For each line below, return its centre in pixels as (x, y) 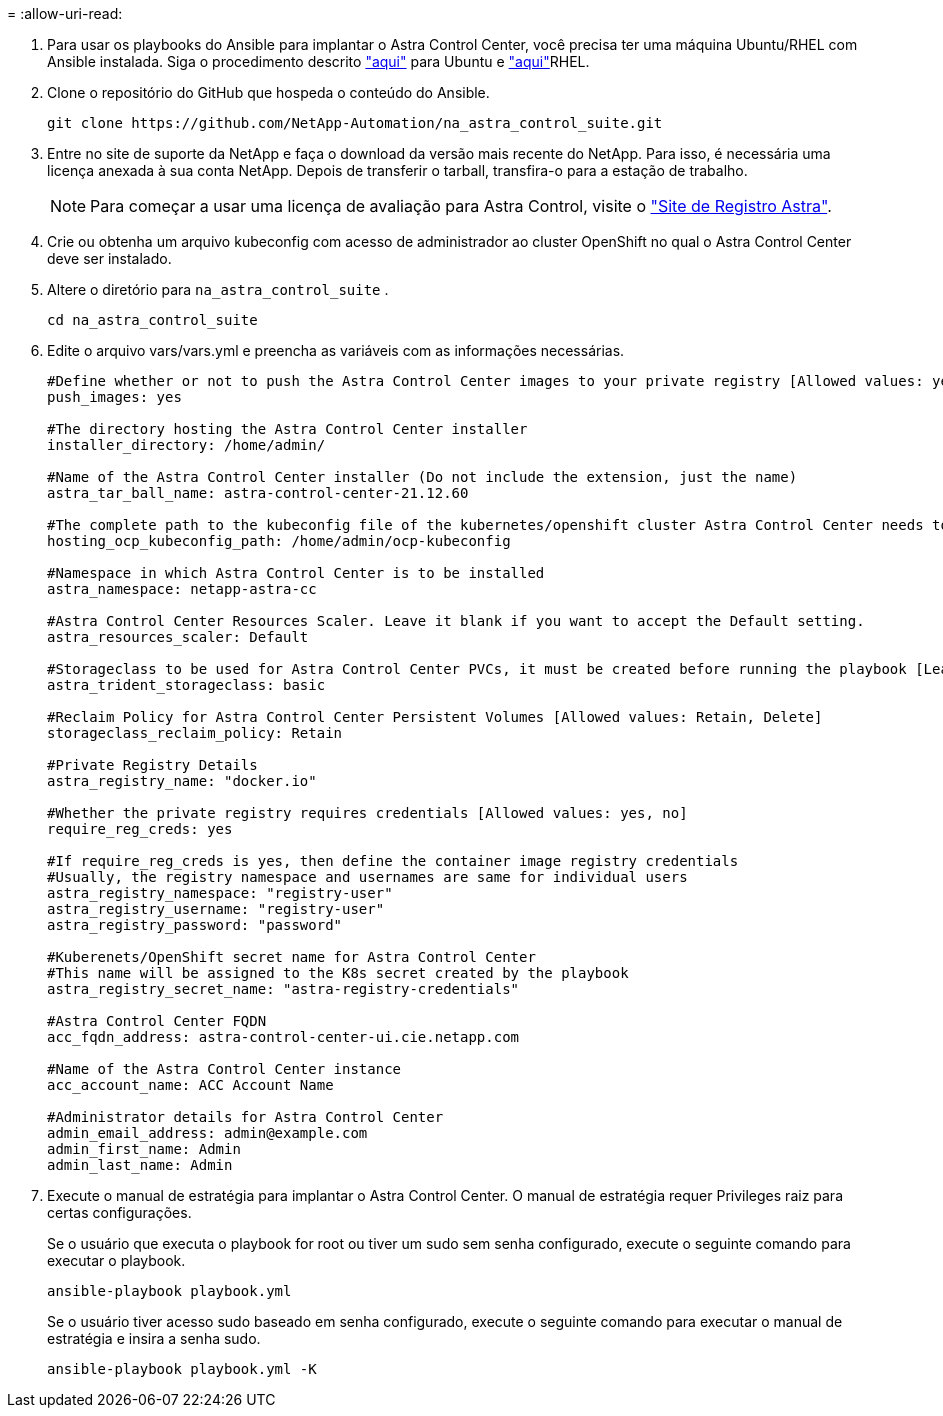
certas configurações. (119, 1212)
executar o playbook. (116, 1260)
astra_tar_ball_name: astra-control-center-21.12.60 (258, 493)
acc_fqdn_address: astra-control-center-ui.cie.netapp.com (283, 1037)
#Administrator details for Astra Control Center (245, 1117)
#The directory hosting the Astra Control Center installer (287, 429)
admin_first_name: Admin (144, 1149)
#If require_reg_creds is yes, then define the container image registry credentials (393, 861)
